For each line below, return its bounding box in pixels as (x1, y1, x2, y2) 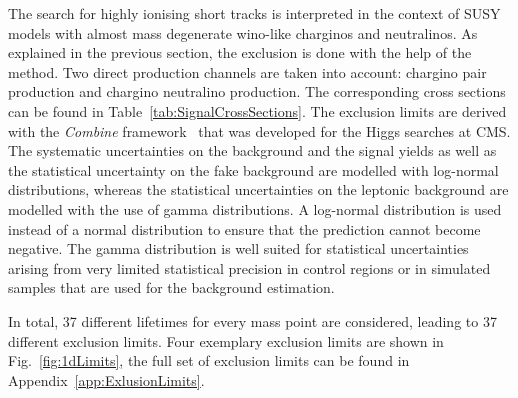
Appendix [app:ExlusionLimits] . (8, 369, 205, 390)
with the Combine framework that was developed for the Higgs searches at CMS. (8, 120, 511, 141)
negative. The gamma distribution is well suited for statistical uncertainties (8, 238, 469, 259)
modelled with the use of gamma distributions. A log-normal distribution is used (8, 198, 502, 219)
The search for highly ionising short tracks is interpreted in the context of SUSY (8, 3, 501, 23)
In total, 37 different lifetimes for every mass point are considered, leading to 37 (8, 310, 497, 331)
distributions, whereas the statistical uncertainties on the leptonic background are (8, 179, 509, 200)
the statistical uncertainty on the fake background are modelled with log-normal (8, 159, 499, 180)
